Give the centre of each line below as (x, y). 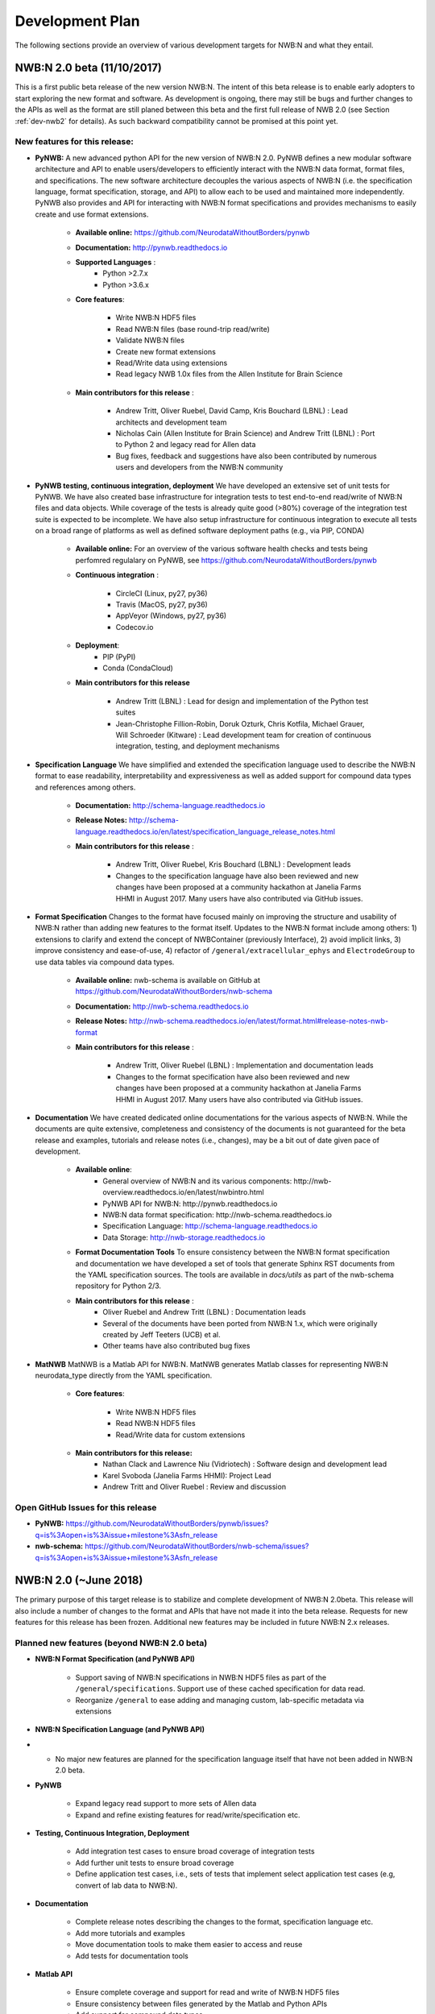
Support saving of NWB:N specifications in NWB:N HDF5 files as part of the (201, 1677)
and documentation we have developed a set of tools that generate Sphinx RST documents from (235, 1263)
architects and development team (171, 422)
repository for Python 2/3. (118, 1286)
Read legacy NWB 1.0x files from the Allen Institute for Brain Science (229, 374)
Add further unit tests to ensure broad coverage (155, 1863)
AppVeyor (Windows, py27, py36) (171, 615)
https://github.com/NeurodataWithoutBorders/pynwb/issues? (167, 1523)
